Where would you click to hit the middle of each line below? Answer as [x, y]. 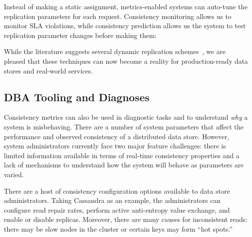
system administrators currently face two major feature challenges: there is [115, 146]
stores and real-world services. [49, 70]
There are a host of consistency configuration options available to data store [117, 191]
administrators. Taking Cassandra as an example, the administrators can [112, 200]
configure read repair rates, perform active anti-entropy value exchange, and [117, 210]
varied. [14, 174]
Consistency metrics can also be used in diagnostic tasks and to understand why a [126, 117]
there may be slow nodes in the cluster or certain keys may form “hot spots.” [118, 228]
